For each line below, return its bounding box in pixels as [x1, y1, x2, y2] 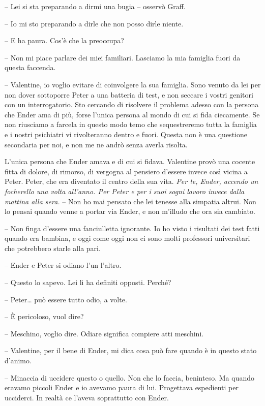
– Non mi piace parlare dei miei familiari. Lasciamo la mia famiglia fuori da [5, 52, 241, 63]
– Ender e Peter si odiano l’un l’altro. [5, 260, 122, 270]
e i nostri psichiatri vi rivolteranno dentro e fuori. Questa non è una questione [5, 129, 247, 139]
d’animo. [5, 355, 32, 366]
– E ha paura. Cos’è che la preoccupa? [5, 35, 124, 46]
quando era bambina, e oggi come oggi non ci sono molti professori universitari [5, 233, 250, 243]
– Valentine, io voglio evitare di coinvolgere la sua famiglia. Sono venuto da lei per [5, 79, 261, 89]
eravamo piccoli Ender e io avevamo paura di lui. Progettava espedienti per [5, 382, 239, 393]
